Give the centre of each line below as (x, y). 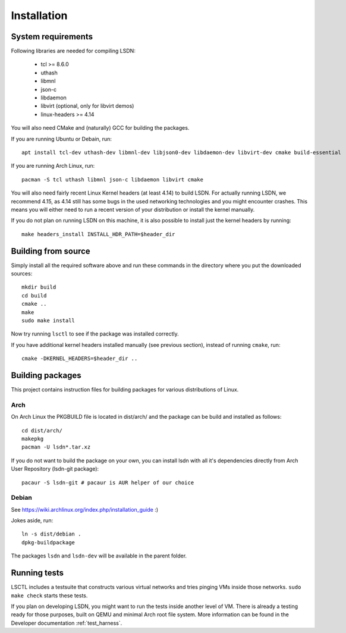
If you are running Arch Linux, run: (53, 166)
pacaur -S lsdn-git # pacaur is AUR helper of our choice (108, 482)
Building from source (51, 251)
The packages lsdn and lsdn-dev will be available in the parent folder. (99, 556)
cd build (34, 295)
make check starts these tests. (49, 596)
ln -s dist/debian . (51, 534)
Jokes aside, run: (32, 521)
